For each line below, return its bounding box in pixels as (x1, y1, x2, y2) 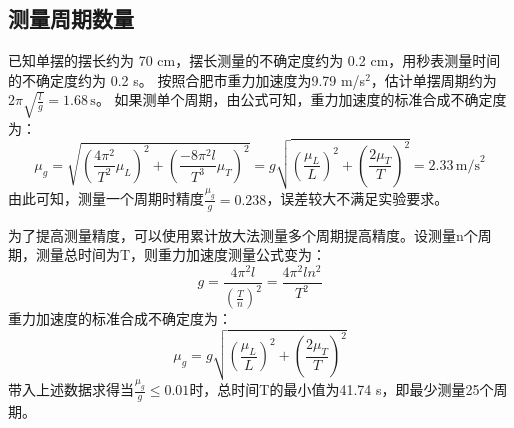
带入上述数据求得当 (8, 379, 134, 400)
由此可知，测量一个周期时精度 (8, 188, 204, 209)
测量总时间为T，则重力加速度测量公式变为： (35, 244, 327, 265)
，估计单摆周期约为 (370, 69, 497, 90)
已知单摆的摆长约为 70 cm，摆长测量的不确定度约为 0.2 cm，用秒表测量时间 (8, 50, 501, 71)
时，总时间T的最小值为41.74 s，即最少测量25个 (189, 379, 494, 400)
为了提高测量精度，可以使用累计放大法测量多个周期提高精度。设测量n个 (8, 224, 478, 245)
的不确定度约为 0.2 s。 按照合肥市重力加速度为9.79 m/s (8, 69, 366, 90)
